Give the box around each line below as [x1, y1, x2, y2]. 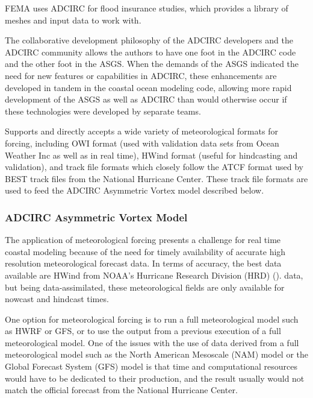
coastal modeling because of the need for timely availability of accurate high [5, 245, 286, 257]
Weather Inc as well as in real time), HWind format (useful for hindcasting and [5, 148, 298, 161]
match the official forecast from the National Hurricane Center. [5, 384, 238, 396]
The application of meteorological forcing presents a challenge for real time [5, 233, 281, 246]
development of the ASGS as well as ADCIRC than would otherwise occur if [5, 93, 287, 106]
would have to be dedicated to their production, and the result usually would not [5, 371, 305, 384]
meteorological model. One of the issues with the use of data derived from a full [5, 336, 299, 349]
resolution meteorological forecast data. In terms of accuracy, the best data [5, 257, 282, 270]
